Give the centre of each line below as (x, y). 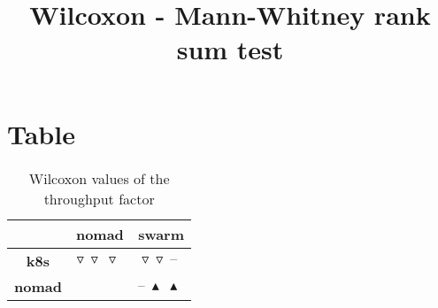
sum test (230, 49)
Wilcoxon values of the (99, 178)
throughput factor (99, 198)
